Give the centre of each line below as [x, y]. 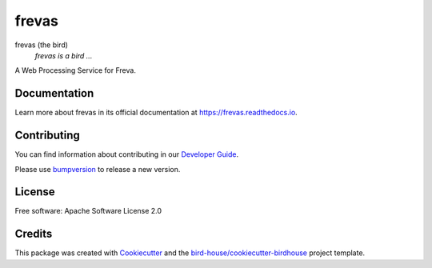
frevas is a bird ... [64, 55]
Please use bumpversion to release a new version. [98, 169]
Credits [34, 234]
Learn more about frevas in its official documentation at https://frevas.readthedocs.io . [156, 113]
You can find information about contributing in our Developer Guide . [127, 154]
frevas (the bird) [41, 45]
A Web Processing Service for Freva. [75, 70]
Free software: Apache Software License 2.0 [88, 211]
